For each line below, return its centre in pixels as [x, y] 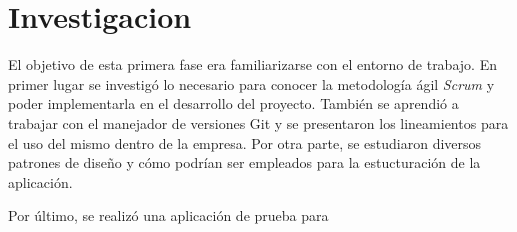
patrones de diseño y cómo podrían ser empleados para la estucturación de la [244, 162]
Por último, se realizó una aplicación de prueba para [168, 215]
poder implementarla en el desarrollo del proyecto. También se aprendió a [233, 103]
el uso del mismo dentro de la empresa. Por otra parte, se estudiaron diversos [245, 142]
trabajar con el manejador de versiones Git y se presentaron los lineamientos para [258, 122]
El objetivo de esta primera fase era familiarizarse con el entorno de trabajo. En [252, 64]
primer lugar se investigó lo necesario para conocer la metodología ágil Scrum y [251, 83]
